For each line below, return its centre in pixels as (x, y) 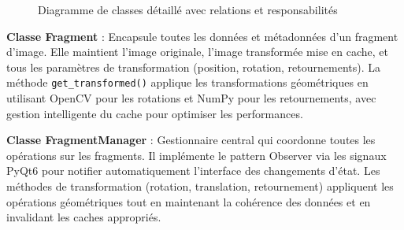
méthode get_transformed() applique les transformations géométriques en (187, 82)
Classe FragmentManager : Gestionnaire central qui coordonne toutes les (191, 140)
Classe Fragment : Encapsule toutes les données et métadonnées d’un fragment (202, 36)
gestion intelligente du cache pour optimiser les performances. (155, 113)
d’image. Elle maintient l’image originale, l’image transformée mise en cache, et (197, 52)
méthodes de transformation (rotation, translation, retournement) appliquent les (200, 186)
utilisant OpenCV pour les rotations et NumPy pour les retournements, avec (191, 98)
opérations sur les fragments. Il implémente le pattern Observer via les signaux (196, 155)
